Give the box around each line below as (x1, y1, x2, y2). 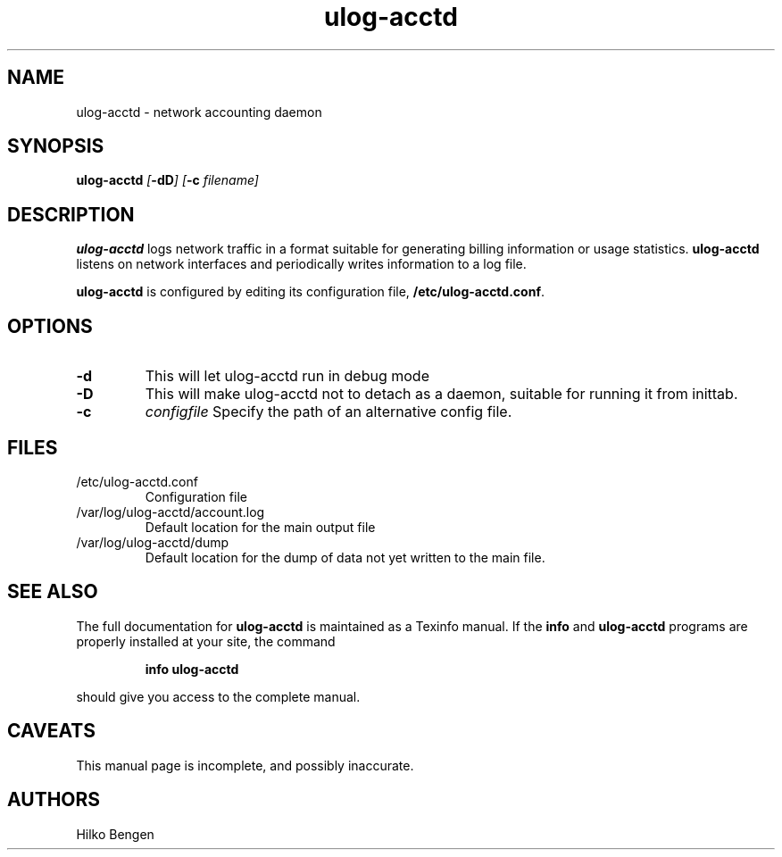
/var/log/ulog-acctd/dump (76, 534, 229, 550)
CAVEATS (7, 720, 96, 743)
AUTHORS (7, 788, 101, 811)
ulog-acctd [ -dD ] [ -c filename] (76, 172, 259, 188)
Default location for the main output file (145, 519, 376, 535)
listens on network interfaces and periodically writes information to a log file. (76, 256, 527, 272)
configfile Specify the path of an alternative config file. (145, 403, 512, 421)
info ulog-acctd (145, 661, 239, 677)
